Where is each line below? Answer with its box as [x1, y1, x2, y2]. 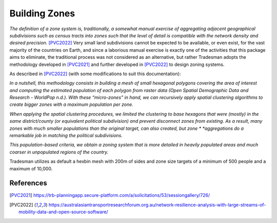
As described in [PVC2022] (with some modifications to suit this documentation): [9, 71, 181, 77]
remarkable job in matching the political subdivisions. [9, 132, 123, 139]
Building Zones [9, 8, 75, 19]
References [9, 179, 47, 188]
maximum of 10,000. [9, 165, 53, 171]
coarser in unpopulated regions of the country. [9, 149, 109, 155]
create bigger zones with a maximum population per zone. [9, 101, 133, 107]
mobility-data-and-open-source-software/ [18, 209, 108, 215]
